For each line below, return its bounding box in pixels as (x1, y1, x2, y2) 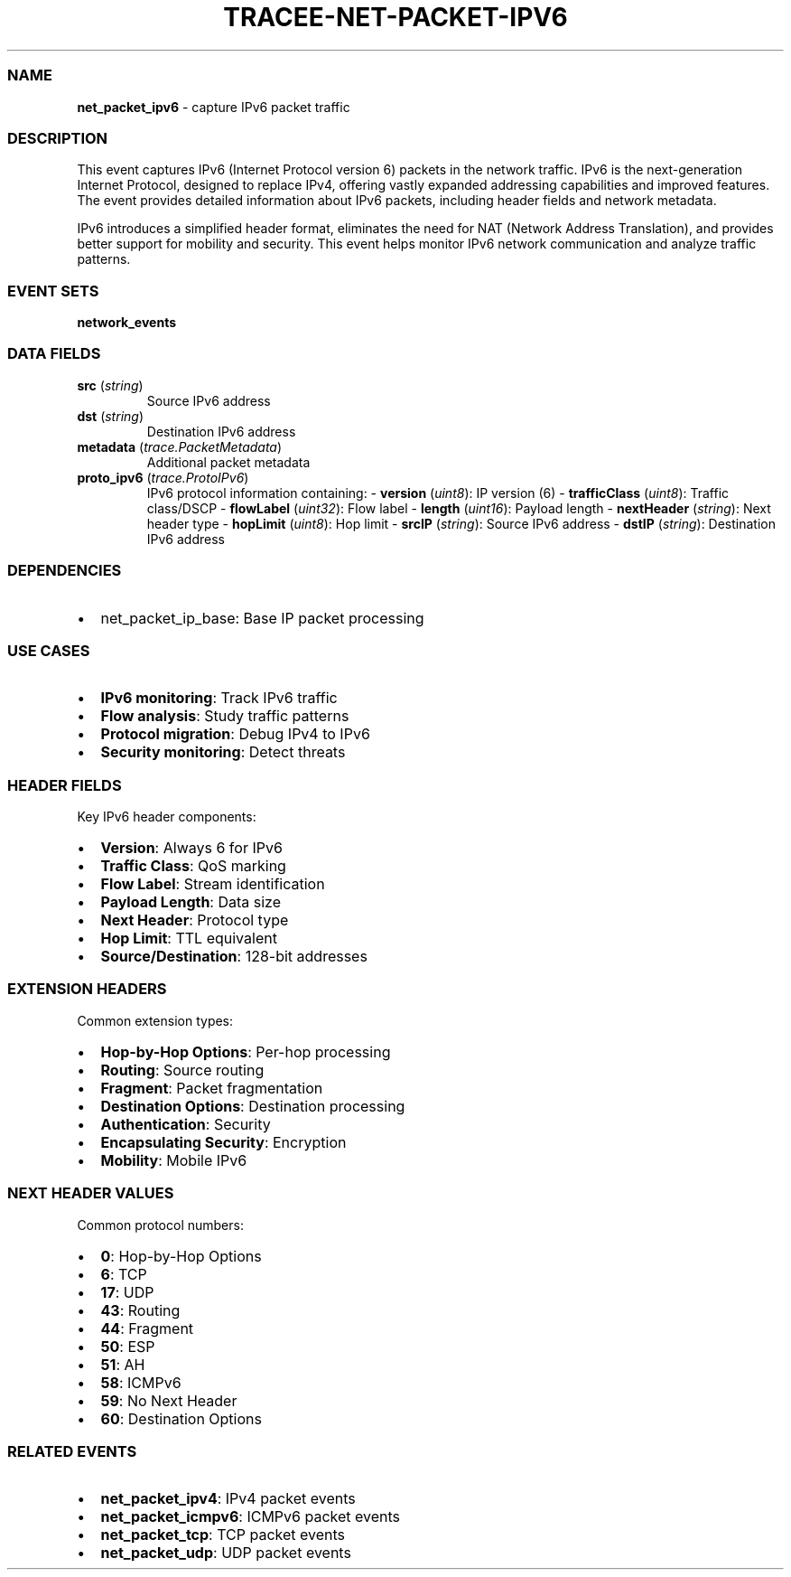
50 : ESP (100, 1337, 155, 1356)
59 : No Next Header (100, 1391, 237, 1410)
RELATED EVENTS (7, 1441, 137, 1460)
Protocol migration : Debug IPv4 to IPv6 (100, 725, 370, 744)
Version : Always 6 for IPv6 (100, 839, 283, 857)
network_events (77, 314, 177, 330)
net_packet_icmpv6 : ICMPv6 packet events (100, 1507, 401, 1526)
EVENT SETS (7, 281, 99, 300)
